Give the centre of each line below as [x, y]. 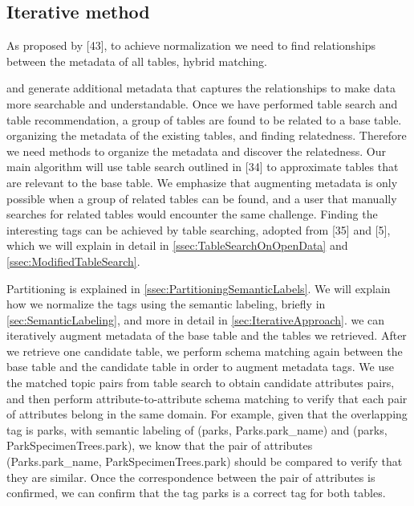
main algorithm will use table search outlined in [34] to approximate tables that [203, 167]
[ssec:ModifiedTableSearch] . [73, 261]
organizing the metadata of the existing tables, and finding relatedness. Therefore [207, 135]
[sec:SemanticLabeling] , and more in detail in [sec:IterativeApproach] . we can [196, 319]
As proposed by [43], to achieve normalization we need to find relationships [191, 45]
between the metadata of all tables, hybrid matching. [137, 61]
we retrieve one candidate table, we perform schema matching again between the [205, 351]
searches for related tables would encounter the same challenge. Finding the [192, 214]
